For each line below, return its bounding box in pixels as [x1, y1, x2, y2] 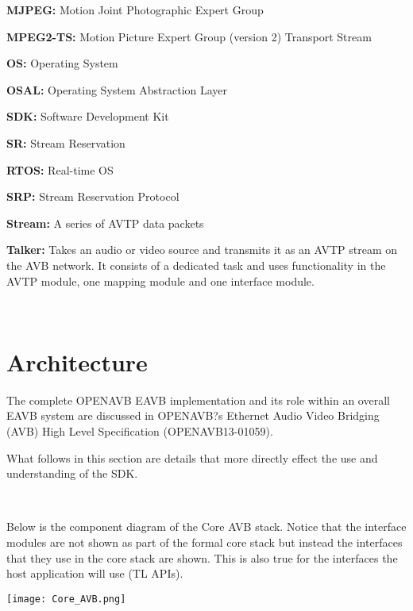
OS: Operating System [6, 55, 118, 71]
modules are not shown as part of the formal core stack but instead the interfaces [6, 534, 403, 550]
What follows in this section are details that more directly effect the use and [6, 449, 378, 466]
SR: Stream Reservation [6, 134, 125, 151]
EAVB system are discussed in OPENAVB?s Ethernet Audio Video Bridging [6, 407, 380, 424]
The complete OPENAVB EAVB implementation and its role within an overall [6, 391, 390, 408]
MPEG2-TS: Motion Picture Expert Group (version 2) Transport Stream [6, 28, 372, 44]
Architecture [6, 345, 148, 378]
